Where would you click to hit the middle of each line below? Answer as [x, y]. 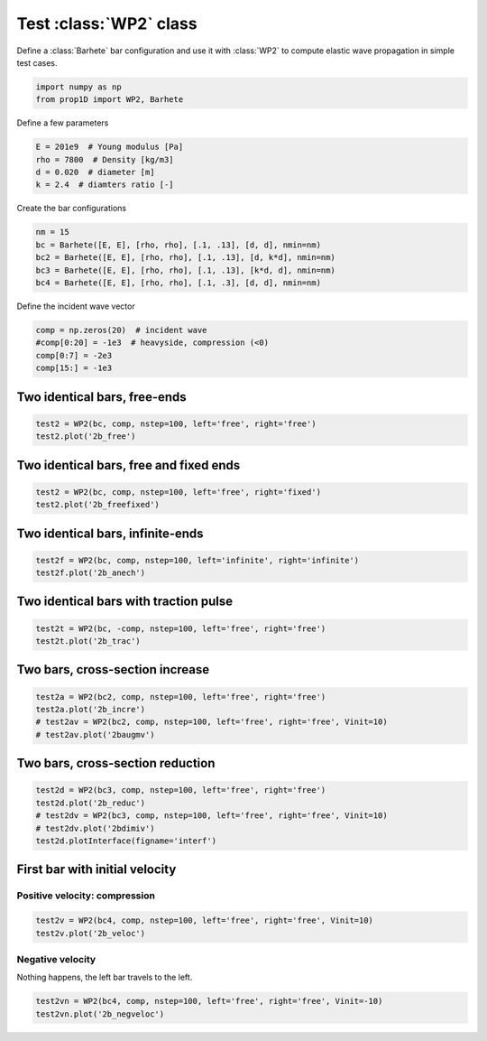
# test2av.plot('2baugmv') [95, 734]
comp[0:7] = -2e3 [74, 355]
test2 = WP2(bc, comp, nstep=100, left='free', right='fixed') [179, 492]
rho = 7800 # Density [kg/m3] [105, 159]
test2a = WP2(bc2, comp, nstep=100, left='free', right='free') [181, 697]
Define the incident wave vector [76, 306]
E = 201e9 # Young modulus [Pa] [110, 147]
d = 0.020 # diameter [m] [95, 172]
